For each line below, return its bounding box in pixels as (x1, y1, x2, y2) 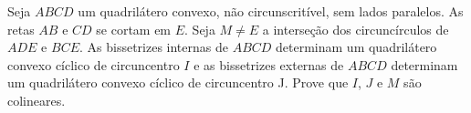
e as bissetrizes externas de (194, 55, 344, 74)
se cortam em (96, 19, 172, 38)
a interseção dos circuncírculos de (262, 19, 449, 38)
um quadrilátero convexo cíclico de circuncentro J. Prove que (7, 73, 349, 92)
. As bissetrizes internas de (78, 37, 228, 56)
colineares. (7, 90, 66, 109)
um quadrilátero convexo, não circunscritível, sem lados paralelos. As (78, 2, 464, 20)
